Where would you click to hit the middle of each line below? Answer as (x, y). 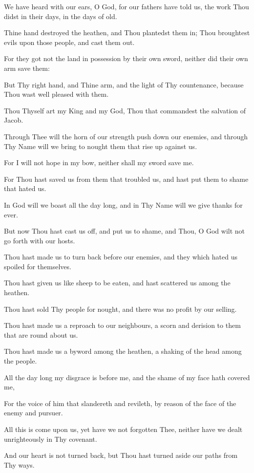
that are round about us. (41, 334)
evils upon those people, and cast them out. (69, 42)
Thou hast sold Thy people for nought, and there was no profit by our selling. (120, 309)
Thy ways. (19, 464)
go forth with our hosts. (40, 240)
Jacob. (14, 120)
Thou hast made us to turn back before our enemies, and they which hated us (121, 257)
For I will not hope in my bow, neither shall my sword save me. (99, 162)
